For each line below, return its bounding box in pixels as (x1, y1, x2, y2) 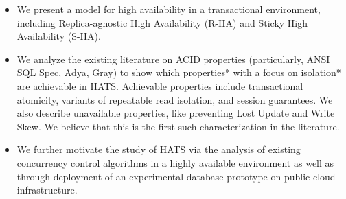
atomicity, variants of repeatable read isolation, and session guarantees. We (16, 92, 333, 106)
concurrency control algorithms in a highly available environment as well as (16, 155, 334, 169)
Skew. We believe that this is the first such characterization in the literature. (16, 119, 340, 133)
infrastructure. (16, 183, 78, 197)
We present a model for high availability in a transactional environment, (16, 2, 321, 16)
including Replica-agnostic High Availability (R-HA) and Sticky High (16, 15, 308, 30)
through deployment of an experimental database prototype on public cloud (16, 169, 336, 183)
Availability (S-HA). (16, 29, 101, 43)
